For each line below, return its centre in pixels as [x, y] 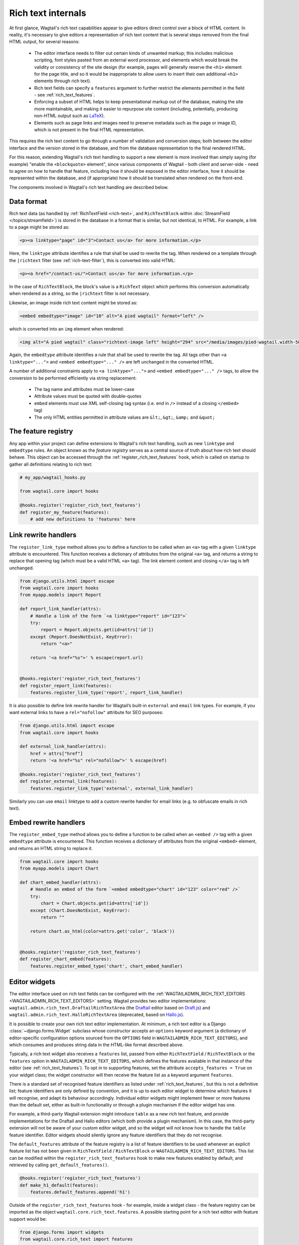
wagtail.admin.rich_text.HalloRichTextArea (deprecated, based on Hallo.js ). [97, 1015]
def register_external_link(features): [68, 781]
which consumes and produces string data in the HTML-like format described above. [96, 1045]
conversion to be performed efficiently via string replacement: [73, 378]
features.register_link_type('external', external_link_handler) [112, 788]
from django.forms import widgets [62, 1232]
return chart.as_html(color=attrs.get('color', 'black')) [102, 931]
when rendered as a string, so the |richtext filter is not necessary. [79, 293]
